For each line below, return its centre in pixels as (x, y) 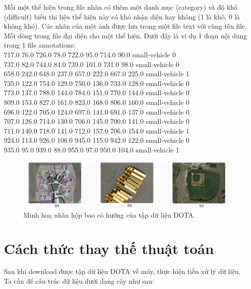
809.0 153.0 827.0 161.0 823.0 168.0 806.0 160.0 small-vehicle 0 (97, 102)
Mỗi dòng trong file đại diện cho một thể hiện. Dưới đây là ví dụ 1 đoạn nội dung (125, 35)
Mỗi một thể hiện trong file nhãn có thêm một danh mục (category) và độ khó (121, 7)
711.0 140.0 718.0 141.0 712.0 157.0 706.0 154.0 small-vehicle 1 (97, 130)
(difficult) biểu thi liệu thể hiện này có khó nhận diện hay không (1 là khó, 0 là (122, 16)
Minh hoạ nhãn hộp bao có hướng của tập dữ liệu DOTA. (109, 214)
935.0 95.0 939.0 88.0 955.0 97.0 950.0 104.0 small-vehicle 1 (92, 149)
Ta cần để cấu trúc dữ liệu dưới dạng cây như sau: (79, 281)
